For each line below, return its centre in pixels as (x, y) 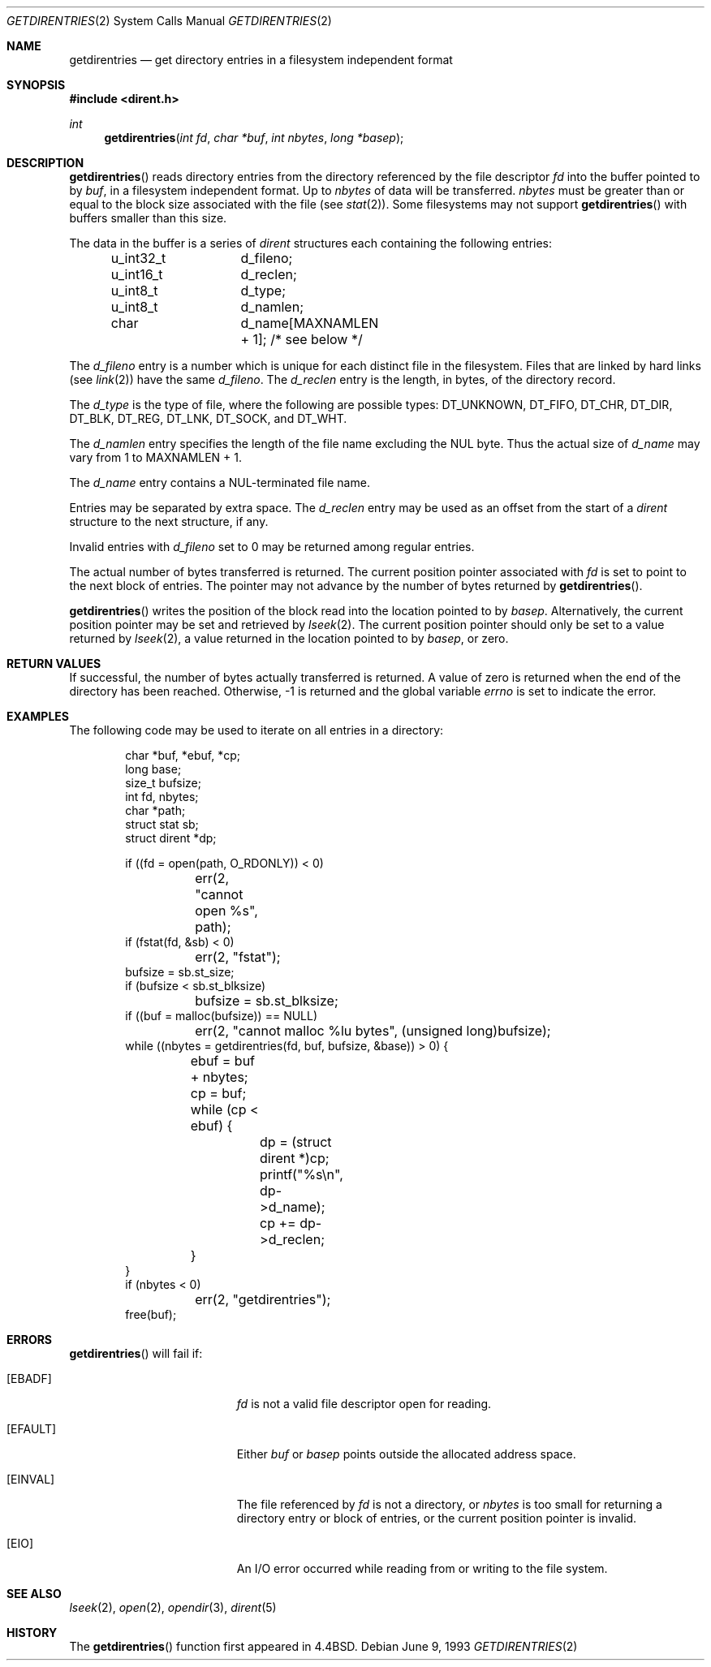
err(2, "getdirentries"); (263, 1299)
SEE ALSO (34, 1594)
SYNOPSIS (36, 85)
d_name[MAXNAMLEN (310, 323)
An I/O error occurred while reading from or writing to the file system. (422, 1568)
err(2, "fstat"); (238, 957)
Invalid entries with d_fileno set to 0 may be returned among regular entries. (272, 547)
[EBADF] (29, 1378)
